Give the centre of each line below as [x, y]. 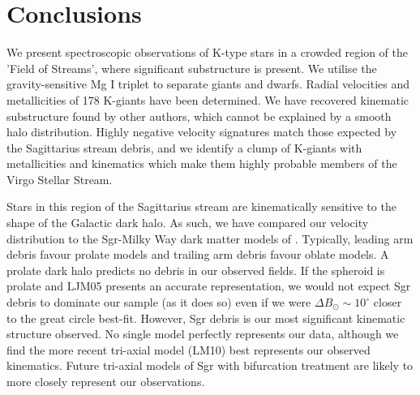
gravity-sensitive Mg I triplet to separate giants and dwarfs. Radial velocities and [208, 84]
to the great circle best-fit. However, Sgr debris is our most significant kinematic [206, 318]
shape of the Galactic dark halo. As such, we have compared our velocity [188, 223]
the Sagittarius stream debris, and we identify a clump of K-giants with [184, 147]
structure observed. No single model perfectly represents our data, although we [203, 334]
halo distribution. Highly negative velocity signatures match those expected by [202, 132]
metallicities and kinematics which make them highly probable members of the [202, 163]
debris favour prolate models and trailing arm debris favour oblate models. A [198, 254]
